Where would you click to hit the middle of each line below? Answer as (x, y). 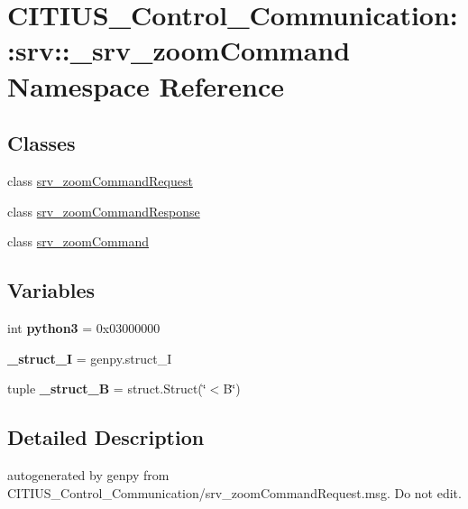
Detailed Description (106, 437)
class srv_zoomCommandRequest (100, 180)
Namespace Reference (146, 85)
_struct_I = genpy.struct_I (90, 358)
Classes (41, 143)
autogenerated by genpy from (88, 474)
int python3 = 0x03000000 (84, 327)
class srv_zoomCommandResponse (104, 211)
